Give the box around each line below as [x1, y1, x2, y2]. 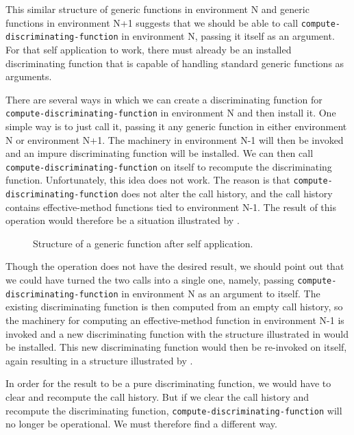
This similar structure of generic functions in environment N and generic [5, 2, 309, 16]
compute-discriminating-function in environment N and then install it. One [5, 105, 336, 120]
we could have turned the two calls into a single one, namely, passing [5, 273, 294, 287]
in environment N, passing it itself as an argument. [121, 29, 335, 43]
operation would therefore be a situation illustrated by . [5, 213, 240, 227]
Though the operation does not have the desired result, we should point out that [5, 259, 344, 273]
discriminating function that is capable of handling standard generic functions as [5, 55, 344, 70]
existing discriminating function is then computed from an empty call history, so [5, 299, 343, 314]
